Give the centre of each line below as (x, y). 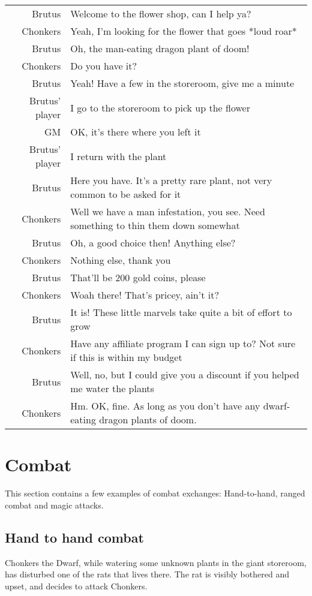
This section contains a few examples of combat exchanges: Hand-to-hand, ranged (155, 493)
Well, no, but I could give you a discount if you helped (185, 374)
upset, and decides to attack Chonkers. (76, 586)
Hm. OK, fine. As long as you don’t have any (165, 406)
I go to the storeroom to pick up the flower (160, 107)
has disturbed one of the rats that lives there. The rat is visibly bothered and (147, 574)
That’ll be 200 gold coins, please (138, 277)
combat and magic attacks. (54, 505)
